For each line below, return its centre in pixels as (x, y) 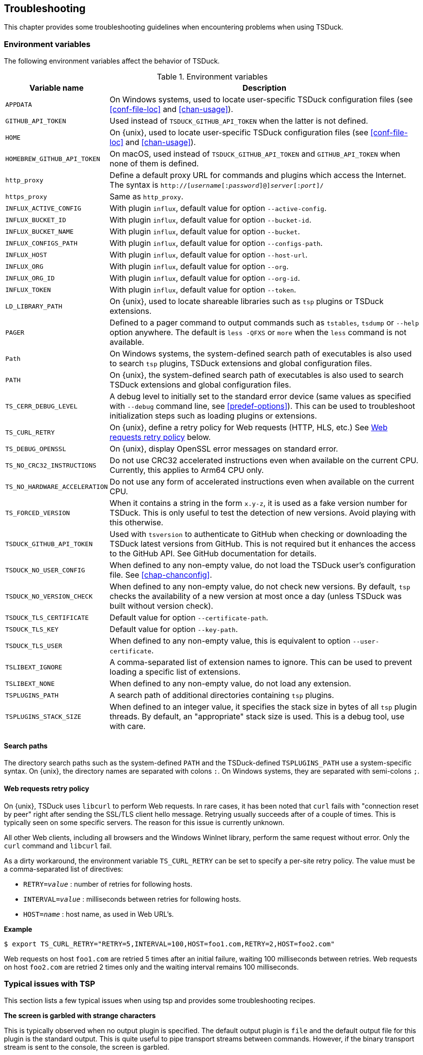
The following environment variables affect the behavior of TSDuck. (112, 61)
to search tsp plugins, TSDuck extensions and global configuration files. (241, 364)
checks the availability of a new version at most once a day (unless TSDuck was (256, 596)
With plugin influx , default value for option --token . (203, 290)
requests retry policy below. (160, 437)
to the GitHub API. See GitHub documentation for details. (213, 554)
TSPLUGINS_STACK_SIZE (43, 716)
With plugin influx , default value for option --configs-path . (216, 243)
